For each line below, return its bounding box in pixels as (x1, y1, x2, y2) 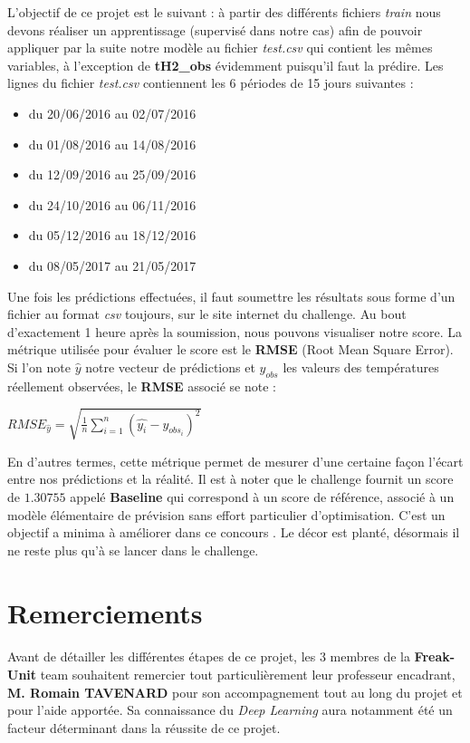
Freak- (414, 647, 456, 666)
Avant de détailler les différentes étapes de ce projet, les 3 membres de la (7, 647, 410, 666)
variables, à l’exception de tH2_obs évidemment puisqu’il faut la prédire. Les (7, 55, 444, 74)
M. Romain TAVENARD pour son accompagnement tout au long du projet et (7, 682, 463, 701)
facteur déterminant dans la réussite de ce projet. (7, 718, 281, 737)
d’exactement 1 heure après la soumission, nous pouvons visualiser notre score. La (7, 322, 462, 341)
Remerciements (7, 593, 203, 631)
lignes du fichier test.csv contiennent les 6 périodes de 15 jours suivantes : (7, 73, 414, 92)
